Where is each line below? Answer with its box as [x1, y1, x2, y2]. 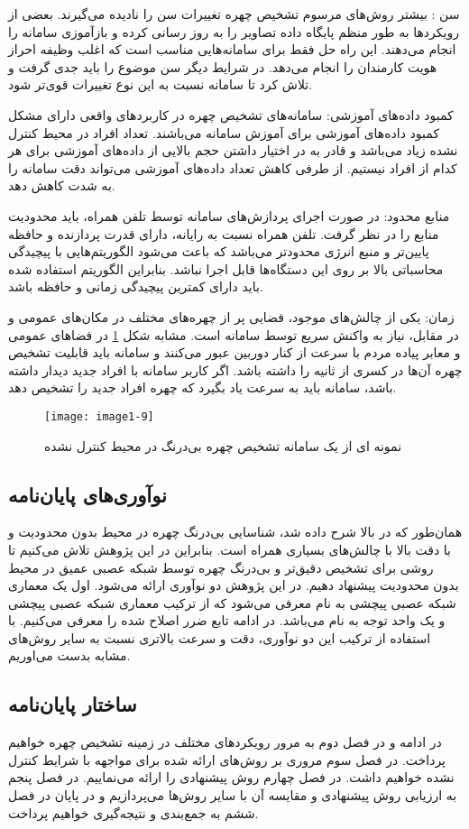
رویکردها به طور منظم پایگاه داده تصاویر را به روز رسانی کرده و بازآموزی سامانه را [8, 22, 459, 41]
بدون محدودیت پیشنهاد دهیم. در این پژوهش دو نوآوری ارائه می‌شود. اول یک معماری [8, 576, 459, 594]
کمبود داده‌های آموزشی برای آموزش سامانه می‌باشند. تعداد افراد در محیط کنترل [8, 123, 440, 142]
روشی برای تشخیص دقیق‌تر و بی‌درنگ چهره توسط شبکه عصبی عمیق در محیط [8, 557, 434, 576]
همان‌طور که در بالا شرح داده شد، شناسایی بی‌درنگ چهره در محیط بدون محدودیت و [8, 522, 463, 541]
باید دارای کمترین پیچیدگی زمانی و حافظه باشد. [8, 277, 263, 296]
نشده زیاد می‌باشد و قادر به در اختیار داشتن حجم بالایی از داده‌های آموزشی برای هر [8, 141, 458, 160]
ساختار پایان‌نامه [8, 690, 137, 718]
